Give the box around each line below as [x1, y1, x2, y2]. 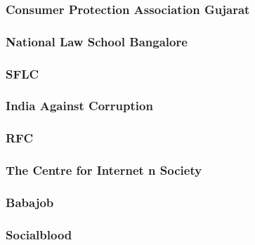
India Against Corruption [6, 97, 153, 114]
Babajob [6, 193, 54, 211]
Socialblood [6, 225, 72, 243]
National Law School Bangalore [6, 32, 188, 50]
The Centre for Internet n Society [6, 161, 202, 179]
